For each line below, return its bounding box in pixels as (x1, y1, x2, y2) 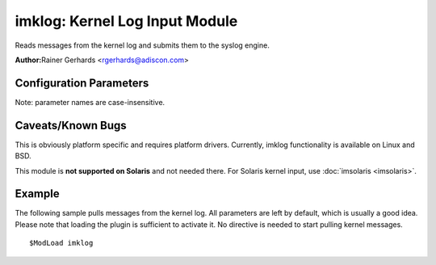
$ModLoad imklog (29, 238, 94, 248)
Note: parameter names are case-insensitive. (15, 97, 166, 107)
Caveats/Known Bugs (15, 118, 127, 132)
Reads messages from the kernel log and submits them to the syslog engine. (15, 40, 270, 50)
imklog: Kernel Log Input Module (15, 12, 238, 30)
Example (15, 187, 60, 201)
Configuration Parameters (15, 76, 149, 90)
